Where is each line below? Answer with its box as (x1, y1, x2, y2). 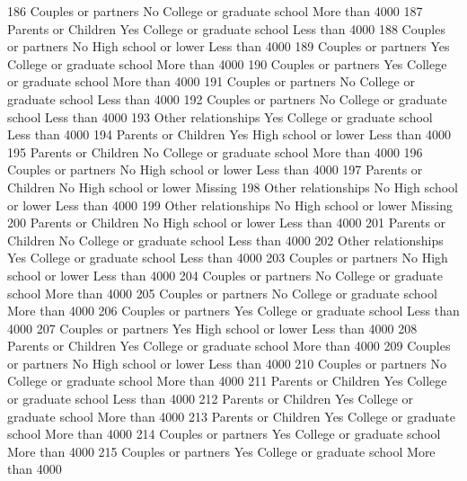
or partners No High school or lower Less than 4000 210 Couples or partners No (7, 353, 447, 372)
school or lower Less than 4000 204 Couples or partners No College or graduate (7, 265, 443, 284)
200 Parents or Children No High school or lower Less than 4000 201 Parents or (7, 213, 446, 232)
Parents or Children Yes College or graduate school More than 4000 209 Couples (7, 336, 451, 355)
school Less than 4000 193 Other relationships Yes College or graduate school (7, 107, 433, 126)
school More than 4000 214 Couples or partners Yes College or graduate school (7, 424, 441, 443)
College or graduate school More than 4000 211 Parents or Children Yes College (7, 371, 447, 390)
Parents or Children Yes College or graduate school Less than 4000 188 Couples (7, 19, 445, 38)
